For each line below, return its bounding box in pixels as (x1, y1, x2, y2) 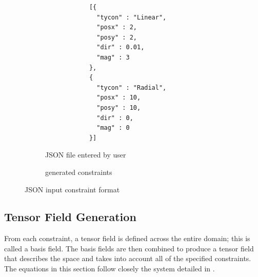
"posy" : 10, (96, 104, 141, 111)
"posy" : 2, (96, 33, 137, 41)
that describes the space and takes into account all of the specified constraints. (4, 253, 251, 264)
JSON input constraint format (25, 184, 120, 194)
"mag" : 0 (96, 124, 130, 132)
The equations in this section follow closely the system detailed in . (4, 263, 215, 274)
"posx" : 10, (96, 94, 141, 102)
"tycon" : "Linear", (96, 13, 167, 21)
